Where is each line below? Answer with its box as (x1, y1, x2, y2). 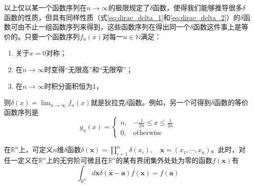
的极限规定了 (108, 2, 150, 12)
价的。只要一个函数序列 (4, 31, 80, 41)
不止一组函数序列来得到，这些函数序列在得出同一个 (24, 22, 190, 32)
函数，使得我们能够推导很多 (153, 2, 243, 12)
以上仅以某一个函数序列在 (4, 2, 87, 12)
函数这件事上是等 (193, 22, 249, 32)
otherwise (133, 130, 162, 137)
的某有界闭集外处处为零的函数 (116, 155, 213, 165)
